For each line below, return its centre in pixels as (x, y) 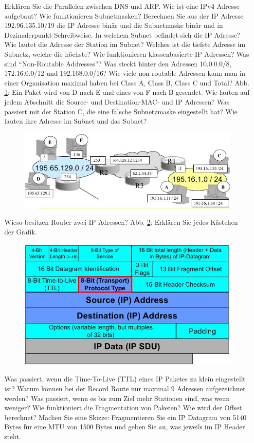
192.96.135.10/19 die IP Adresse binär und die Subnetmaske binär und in (114, 25)
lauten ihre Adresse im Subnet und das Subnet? (76, 121)
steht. (13, 436)
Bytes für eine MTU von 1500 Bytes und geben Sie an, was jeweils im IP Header (125, 427)
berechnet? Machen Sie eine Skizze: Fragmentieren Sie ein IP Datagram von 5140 (126, 417)
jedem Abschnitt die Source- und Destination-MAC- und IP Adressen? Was (117, 101)
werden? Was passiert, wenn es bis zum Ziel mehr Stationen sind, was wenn (117, 398)
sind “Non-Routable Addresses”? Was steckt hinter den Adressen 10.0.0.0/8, (118, 63)
